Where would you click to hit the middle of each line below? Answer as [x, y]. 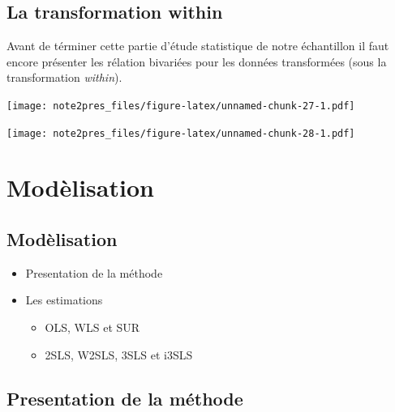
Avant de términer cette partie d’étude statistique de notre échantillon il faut [198, 46]
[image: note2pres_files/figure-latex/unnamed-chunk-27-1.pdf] [181, 106]
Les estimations [64, 300]
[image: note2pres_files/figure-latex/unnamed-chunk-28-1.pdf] [181, 133]
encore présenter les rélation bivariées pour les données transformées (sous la [197, 61]
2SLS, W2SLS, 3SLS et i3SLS [119, 354]
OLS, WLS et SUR [92, 327]
